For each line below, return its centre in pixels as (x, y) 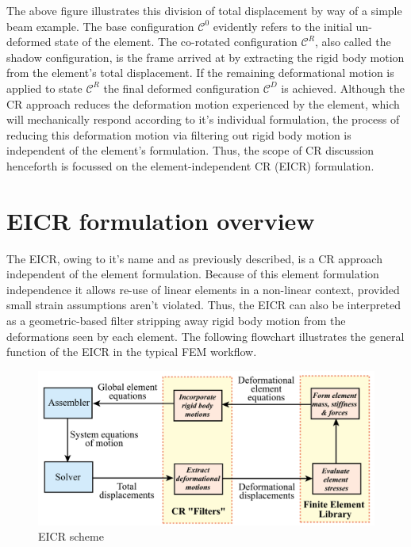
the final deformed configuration (181, 88)
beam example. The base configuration (100, 26)
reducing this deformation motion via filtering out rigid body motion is (179, 134)
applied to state (44, 88)
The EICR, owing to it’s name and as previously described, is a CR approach (194, 258)
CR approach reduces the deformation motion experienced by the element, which (203, 103)
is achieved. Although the (343, 88)
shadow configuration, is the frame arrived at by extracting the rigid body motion (205, 57)
